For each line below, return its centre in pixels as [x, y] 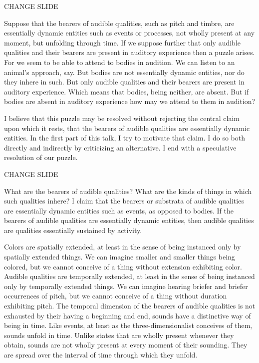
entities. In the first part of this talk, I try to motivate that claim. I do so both [125, 138]
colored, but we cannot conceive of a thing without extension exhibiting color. [123, 266]
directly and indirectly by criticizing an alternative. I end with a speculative [120, 147]
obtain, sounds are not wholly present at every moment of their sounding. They [126, 345]
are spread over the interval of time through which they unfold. [101, 354]
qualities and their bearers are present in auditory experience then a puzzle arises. [129, 52]
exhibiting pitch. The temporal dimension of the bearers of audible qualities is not [130, 306]
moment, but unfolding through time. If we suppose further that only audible [123, 42]
